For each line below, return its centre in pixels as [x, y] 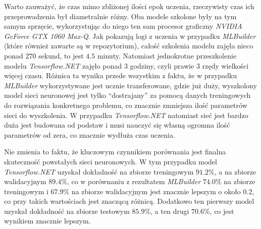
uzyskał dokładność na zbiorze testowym [67, 211]
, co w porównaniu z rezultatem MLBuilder [134, 181]
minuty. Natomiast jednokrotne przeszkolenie [167, 55]
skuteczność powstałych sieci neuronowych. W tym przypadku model [111, 161]
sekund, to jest [61, 55]
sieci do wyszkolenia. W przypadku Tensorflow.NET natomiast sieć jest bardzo [126, 115]
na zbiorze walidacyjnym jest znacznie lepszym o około [156, 191]
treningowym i [26, 191]
